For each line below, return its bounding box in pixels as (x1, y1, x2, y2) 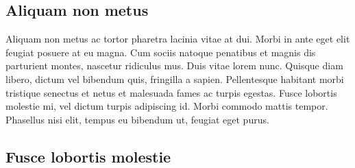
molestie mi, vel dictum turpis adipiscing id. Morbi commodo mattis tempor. (5, 99, 328, 113)
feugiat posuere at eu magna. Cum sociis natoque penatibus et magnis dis (5, 45, 316, 59)
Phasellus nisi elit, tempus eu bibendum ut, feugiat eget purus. (5, 112, 269, 126)
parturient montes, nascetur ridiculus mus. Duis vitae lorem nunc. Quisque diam (5, 58, 343, 73)
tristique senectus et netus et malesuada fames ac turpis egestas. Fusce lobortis (5, 85, 337, 99)
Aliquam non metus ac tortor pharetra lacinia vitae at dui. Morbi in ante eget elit (5, 32, 350, 46)
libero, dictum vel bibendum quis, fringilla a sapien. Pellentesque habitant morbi (5, 71, 344, 86)
